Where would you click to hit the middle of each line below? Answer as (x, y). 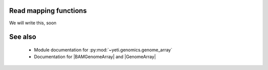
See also (23, 37)
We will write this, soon (33, 23)
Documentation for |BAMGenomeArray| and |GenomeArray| (95, 57)
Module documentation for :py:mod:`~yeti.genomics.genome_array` (103, 50)
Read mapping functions (48, 11)
